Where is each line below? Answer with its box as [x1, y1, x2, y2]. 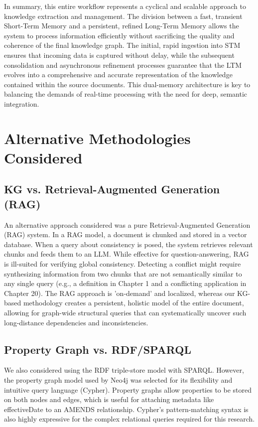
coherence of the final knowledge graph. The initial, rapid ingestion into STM [4, 40, 241, 50]
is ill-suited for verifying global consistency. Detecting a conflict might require [4, 259, 241, 269]
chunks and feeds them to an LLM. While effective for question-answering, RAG [4, 249, 249, 259]
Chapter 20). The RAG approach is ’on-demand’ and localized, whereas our [4, 287, 235, 298]
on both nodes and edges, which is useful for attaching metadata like [4, 394, 214, 405]
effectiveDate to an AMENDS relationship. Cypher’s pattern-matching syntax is [4, 404, 249, 414]
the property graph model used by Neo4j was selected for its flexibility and [4, 375, 233, 385]
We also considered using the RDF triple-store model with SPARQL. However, [4, 365, 244, 375]
